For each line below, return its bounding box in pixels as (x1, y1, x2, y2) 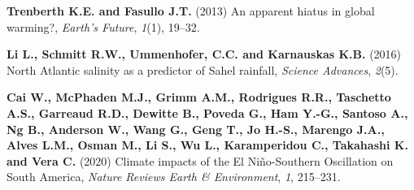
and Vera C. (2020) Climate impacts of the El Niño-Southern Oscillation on (7, 152, 394, 169)
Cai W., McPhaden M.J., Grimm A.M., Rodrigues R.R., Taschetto (7, 89, 391, 106)
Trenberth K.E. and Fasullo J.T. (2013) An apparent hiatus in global (7, 2, 375, 19)
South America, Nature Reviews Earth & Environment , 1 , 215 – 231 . (7, 168, 341, 185)
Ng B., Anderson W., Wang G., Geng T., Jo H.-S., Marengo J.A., (7, 120, 385, 137)
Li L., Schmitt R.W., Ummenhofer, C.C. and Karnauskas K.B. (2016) (7, 45, 402, 63)
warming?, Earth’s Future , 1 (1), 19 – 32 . (7, 18, 200, 35)
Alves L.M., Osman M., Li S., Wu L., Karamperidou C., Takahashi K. (7, 136, 408, 153)
